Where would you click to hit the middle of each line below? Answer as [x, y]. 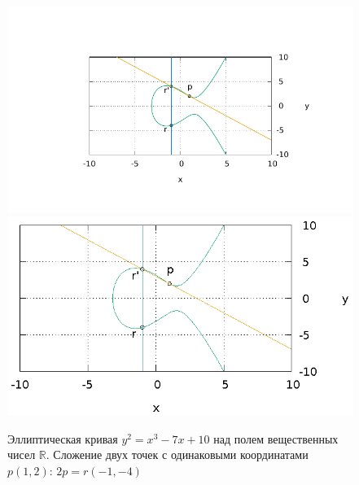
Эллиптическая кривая [63, 438]
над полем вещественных [276, 438]
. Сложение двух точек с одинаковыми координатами [177, 454]
